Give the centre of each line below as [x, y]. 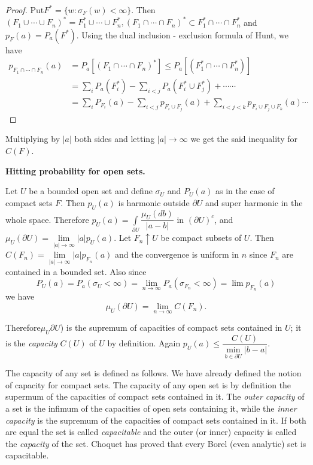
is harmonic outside [154, 202]
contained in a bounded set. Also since [76, 271]
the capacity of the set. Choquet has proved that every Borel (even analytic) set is [156, 443]
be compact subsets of [201, 238]
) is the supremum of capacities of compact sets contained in [171, 327]
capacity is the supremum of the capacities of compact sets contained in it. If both [156, 420]
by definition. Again [144, 343]
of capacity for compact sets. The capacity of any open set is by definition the [148, 384]
